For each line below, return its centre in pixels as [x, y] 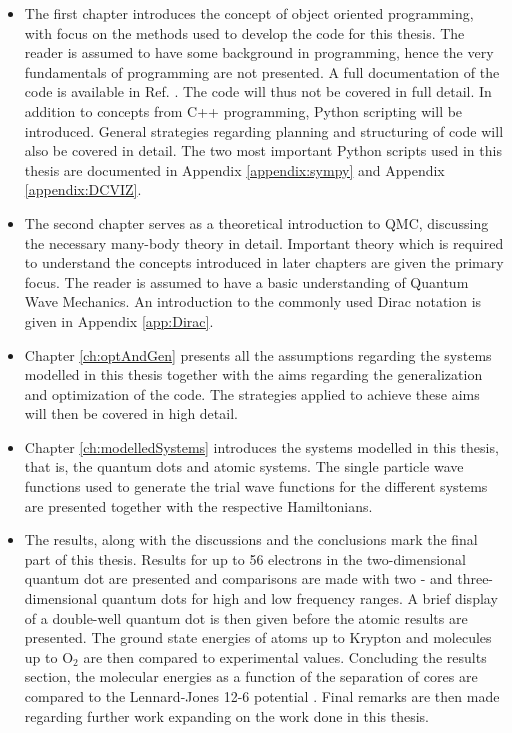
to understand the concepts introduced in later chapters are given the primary [264, 262]
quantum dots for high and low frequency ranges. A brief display [299, 598]
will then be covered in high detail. [131, 413]
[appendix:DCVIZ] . [83, 189]
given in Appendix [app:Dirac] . [119, 320]
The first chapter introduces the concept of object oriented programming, [249, 13]
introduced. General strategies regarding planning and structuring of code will [264, 130]
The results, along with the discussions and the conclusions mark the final [251, 539]
